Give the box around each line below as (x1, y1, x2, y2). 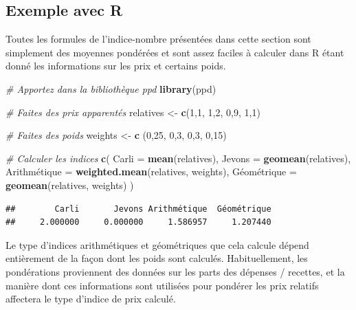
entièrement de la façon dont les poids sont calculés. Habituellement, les (5, 251, 308, 265)
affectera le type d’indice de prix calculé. (5, 291, 176, 306)
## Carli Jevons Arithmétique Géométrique (5, 203, 271, 214)
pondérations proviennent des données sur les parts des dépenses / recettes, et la (5, 264, 345, 278)
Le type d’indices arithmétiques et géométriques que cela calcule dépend (5, 237, 309, 252)
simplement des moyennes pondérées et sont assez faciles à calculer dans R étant (5, 45, 344, 59)
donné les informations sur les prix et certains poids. (5, 58, 226, 73)
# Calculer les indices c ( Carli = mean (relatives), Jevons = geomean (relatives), (5, 151, 351, 165)
